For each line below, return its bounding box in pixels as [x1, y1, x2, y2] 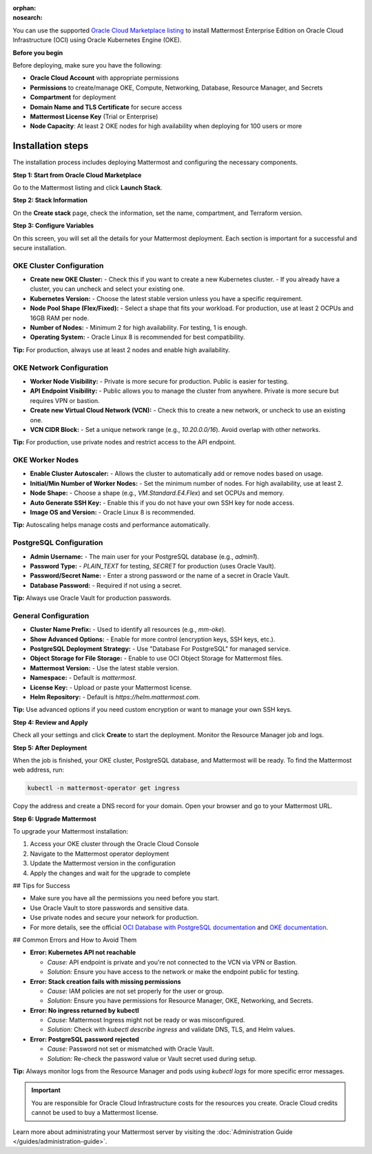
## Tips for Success [12, 882, 70, 890]
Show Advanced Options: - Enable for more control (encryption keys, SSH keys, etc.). [30, 635, 276, 643]
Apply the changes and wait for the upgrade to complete [30, 869, 191, 877]
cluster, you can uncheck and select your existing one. [30, 285, 185, 293]
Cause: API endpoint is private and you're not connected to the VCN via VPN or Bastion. [47, 958, 298, 966]
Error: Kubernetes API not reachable [30, 948, 136, 957]
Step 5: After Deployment [12, 743, 87, 752]
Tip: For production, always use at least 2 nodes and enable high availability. [12, 345, 231, 354]
